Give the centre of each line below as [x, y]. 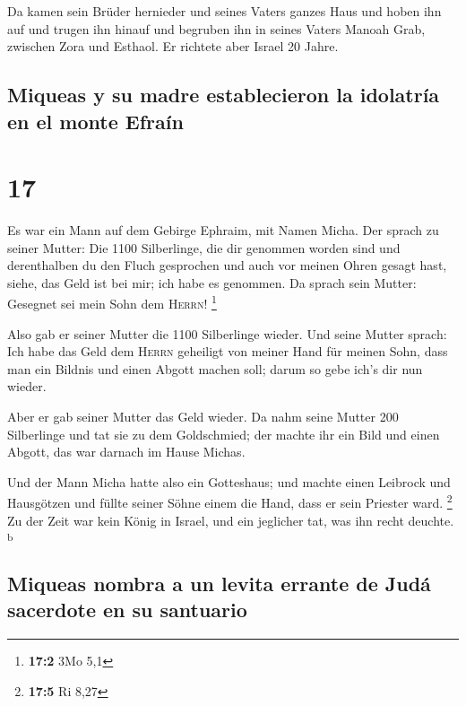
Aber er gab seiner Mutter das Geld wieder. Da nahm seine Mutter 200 [203, 417]
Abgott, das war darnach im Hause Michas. [126, 452]
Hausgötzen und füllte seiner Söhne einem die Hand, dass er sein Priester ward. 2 [230, 501]
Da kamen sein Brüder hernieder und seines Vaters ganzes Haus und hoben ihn [224, 11]
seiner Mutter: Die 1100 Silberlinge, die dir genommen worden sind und [204, 247]
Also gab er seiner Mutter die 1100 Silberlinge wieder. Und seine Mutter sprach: [227, 333]
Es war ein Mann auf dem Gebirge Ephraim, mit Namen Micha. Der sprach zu [223, 230]
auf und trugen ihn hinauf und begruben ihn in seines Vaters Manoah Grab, [216, 28]
